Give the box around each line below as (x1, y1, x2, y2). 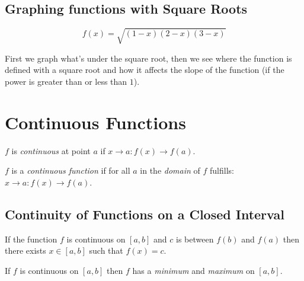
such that (89, 244, 123, 257)
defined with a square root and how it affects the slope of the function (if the (5, 63, 284, 76)
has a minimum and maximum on (132, 264, 255, 276)
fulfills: (210, 164, 234, 177)
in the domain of (140, 164, 200, 177)
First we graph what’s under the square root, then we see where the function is (5, 52, 292, 64)
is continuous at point (11, 144, 91, 157)
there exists (5, 244, 46, 257)
